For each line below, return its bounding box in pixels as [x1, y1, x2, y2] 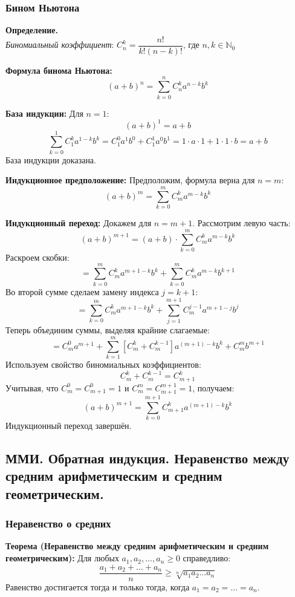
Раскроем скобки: [5, 250, 70, 263]
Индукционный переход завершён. [5, 419, 132, 432]
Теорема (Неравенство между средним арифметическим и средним [5, 540, 269, 552]
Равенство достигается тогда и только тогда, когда [5, 580, 190, 593]
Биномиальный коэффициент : [5, 38, 114, 51]
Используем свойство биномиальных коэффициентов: [5, 358, 201, 370]
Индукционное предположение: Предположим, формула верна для [5, 174, 255, 186]
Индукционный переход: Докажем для [5, 217, 152, 229]
